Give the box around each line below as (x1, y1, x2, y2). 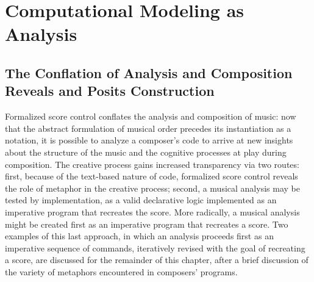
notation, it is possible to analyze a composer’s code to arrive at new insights (5, 134, 293, 146)
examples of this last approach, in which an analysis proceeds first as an (5, 230, 274, 242)
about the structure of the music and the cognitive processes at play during (5, 145, 287, 158)
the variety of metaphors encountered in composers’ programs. (5, 265, 238, 278)
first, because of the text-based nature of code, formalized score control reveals (5, 170, 298, 183)
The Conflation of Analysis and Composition (5, 63, 293, 82)
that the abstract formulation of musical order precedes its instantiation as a (5, 121, 291, 134)
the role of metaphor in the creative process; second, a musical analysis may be (5, 181, 300, 194)
